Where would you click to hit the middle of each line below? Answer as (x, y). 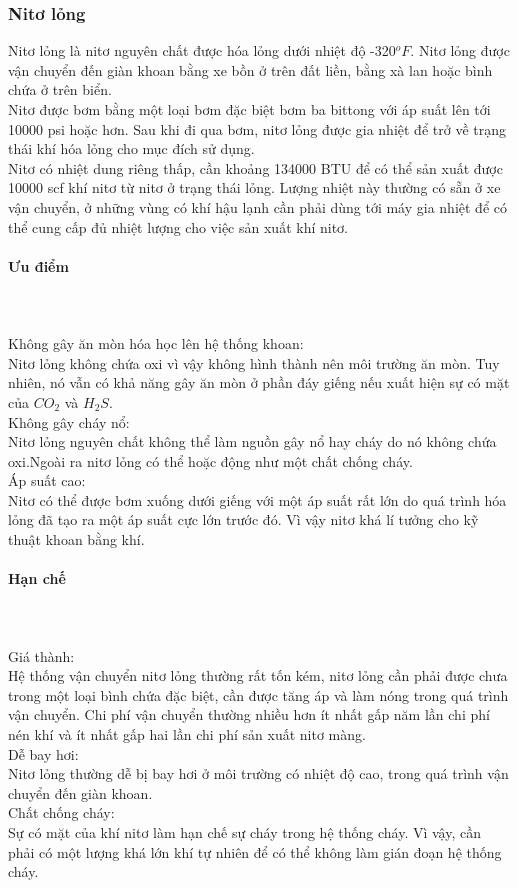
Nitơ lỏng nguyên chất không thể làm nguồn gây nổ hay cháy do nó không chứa (252, 441)
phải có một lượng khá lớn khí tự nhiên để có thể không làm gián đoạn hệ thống (255, 851)
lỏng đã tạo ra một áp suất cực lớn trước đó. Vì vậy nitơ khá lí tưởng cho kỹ (243, 519)
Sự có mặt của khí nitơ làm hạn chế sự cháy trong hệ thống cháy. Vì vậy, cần (244, 832)
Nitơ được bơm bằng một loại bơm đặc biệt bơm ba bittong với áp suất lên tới (249, 109)
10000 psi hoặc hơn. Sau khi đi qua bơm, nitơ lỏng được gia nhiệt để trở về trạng (257, 128)
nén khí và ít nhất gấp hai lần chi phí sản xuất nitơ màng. (187, 734)
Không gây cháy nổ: (69, 421)
